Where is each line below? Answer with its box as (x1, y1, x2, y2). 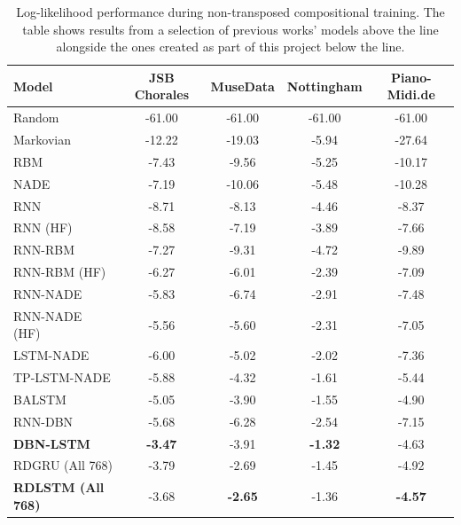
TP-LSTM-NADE (13, 368, 111, 387)
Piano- (390, 67, 432, 86)
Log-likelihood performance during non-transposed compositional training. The (16, 3, 445, 20)
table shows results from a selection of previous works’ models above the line (22, 20, 439, 38)
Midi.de (387, 85, 435, 104)
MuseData (210, 76, 275, 95)
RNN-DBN (13, 411, 74, 430)
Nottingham (286, 76, 363, 95)
